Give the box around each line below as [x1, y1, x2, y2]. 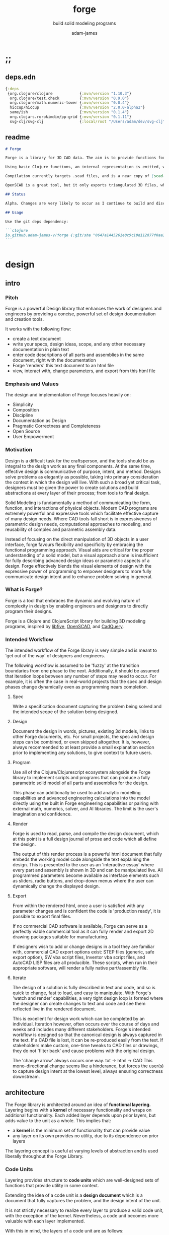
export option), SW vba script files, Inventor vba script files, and [12, 954, 145, 960]
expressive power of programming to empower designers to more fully [5, 568, 152, 574]
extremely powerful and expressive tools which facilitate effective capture [5, 510, 158, 516]
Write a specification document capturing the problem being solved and [12, 704, 162, 710]
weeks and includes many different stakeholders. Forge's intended [12, 1026, 151, 1033]
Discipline [12, 412, 33, 419]
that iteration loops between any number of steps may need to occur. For [5, 673, 157, 679]
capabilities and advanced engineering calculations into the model [12, 795, 150, 801]
